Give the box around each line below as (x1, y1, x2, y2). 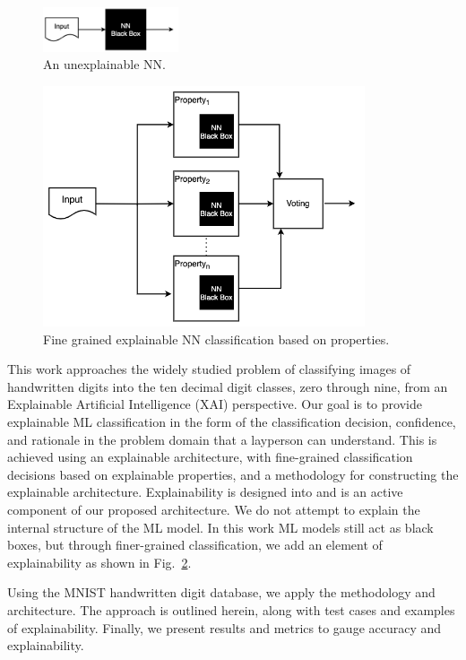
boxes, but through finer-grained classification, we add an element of (7, 535, 383, 554)
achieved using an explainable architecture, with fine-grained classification (7, 447, 413, 466)
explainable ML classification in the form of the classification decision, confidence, (7, 412, 456, 430)
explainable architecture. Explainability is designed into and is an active (7, 482, 403, 501)
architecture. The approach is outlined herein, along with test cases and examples (7, 600, 455, 619)
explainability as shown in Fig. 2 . (7, 552, 192, 571)
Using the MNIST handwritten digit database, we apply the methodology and (7, 583, 436, 602)
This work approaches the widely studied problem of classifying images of (7, 360, 411, 378)
